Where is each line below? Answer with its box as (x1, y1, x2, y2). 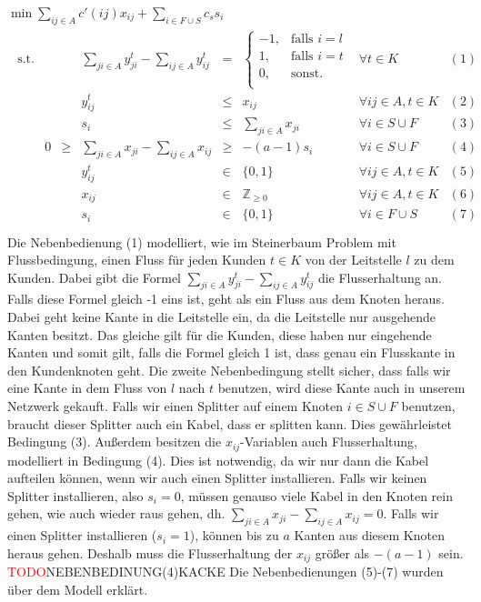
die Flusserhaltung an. (317, 267, 443, 286)
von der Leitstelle (305, 250, 402, 269)
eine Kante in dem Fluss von (7, 378, 167, 397)
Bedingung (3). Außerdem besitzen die (7, 432, 222, 451)
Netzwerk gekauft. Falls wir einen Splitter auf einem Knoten (7, 396, 344, 416)
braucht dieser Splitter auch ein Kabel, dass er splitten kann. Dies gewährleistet (7, 414, 452, 433)
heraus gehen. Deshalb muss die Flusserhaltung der (7, 543, 293, 562)
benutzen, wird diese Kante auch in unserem (217, 378, 466, 397)
